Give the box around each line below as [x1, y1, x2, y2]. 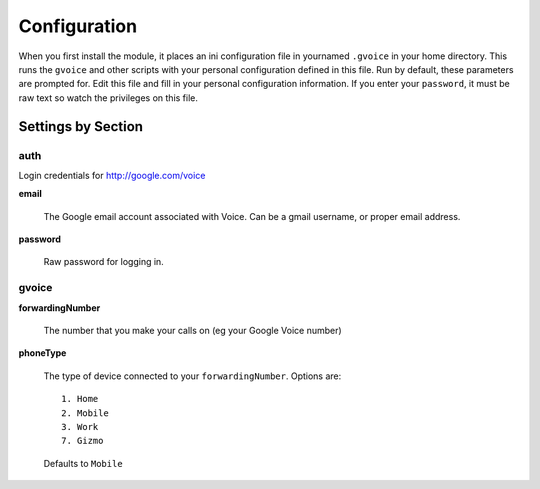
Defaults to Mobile [43, 457, 124, 469]
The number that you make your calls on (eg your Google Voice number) [43, 324, 342, 336]
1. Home [61, 393, 99, 405]
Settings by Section [18, 118, 144, 135]
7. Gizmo [61, 435, 104, 447]
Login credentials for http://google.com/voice [18, 169, 206, 181]
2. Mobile [61, 407, 109, 419]
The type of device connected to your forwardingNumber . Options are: [43, 370, 342, 382]
